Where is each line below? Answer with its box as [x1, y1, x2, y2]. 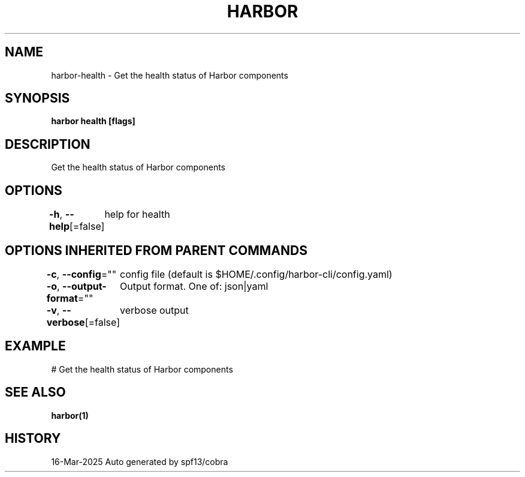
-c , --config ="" [46, 268, 117, 280]
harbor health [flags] [51, 116, 135, 127]
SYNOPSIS [5, 91, 70, 106]
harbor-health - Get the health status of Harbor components [51, 70, 288, 80]
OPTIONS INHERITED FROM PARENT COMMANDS [5, 242, 307, 258]
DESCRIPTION [5, 136, 90, 152]
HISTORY [5, 431, 61, 446]
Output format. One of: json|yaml [120, 280, 268, 292]
